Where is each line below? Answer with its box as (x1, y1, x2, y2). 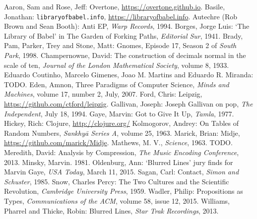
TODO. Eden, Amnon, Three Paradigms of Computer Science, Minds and (4, 79, 229, 89)
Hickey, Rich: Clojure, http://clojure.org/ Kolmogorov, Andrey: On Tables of (4, 118, 239, 128)
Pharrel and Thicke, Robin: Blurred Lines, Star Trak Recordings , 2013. (4, 205, 219, 216)
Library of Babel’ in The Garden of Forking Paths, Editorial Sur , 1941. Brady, (4, 30, 243, 41)
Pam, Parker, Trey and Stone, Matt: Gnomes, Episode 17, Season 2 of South (4, 40, 237, 51)
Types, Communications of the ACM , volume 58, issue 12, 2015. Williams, (4, 195, 230, 206)
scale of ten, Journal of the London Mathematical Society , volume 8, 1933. (4, 59, 229, 70)
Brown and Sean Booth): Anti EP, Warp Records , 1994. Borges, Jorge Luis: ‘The (4, 21, 250, 31)
